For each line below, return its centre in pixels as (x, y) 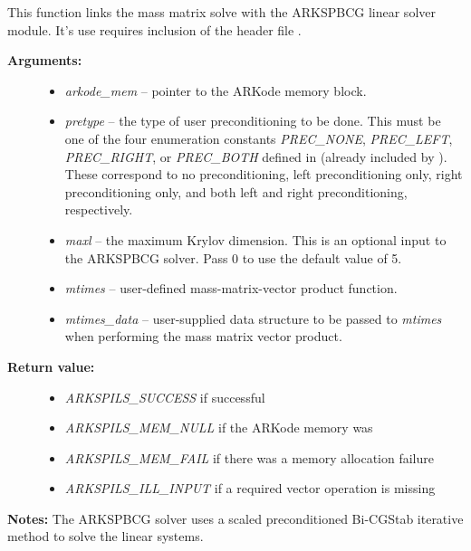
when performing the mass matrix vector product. (203, 336)
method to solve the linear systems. (106, 536)
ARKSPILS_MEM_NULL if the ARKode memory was (219, 427)
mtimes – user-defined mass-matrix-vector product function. (231, 288)
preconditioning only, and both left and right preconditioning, (236, 191)
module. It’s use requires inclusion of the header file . (154, 29)
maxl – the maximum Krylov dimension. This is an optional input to (255, 239)
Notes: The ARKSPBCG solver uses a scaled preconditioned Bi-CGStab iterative (235, 518)
